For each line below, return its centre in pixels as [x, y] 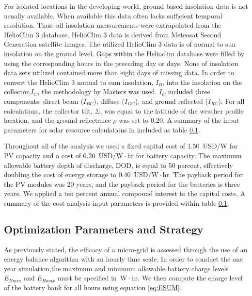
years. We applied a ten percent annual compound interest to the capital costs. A [125, 193]
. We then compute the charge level [190, 278]
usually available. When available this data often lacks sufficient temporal [113, 15]
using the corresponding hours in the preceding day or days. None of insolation [121, 63]
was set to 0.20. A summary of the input [179, 120]
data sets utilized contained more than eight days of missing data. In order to [119, 73]
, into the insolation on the [202, 82]
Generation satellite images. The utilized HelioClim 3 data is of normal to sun [120, 44]
